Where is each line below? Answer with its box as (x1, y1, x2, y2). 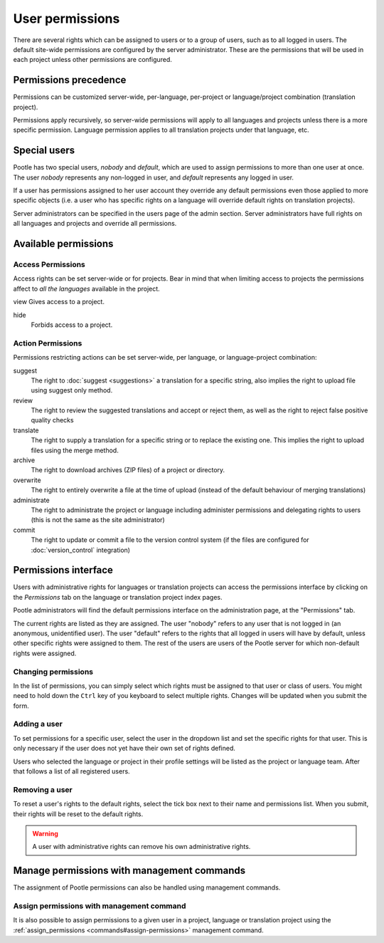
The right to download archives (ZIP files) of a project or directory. (31, 466, 225, 474)
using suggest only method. (31, 386, 113, 395)
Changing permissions (13, 667, 94, 677)
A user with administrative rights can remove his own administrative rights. (32, 843, 251, 851)
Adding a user (13, 719, 63, 729)
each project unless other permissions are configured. (13, 56, 172, 64)
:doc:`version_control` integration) (31, 546, 131, 554)
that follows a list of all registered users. (13, 767, 131, 776)
